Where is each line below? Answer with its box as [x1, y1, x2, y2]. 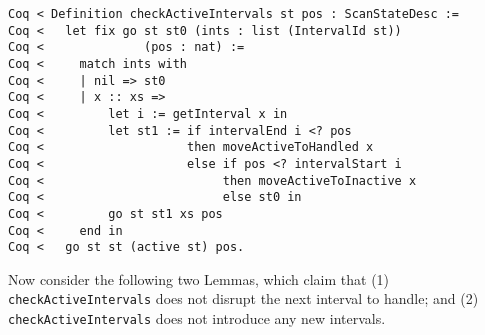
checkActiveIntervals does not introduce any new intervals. [8, 308, 386, 329]
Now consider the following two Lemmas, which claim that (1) [8, 268, 390, 289]
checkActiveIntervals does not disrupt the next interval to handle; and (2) [8, 288, 479, 309]
